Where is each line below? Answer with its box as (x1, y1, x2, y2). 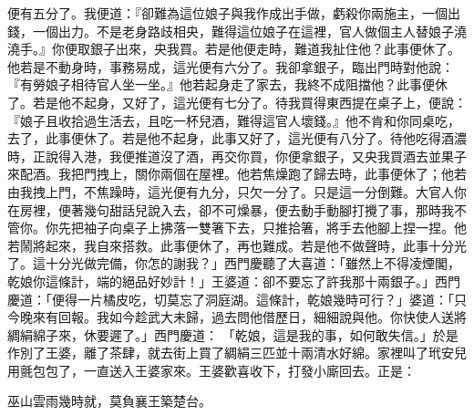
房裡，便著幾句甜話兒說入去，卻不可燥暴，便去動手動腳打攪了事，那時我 (19, 200, 454, 219)
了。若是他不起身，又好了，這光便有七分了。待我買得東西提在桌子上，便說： (7, 92, 467, 111)
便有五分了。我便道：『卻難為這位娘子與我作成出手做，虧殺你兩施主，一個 (7, 4, 448, 22)
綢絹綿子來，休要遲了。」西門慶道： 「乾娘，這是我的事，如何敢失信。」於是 (7, 325, 459, 344)
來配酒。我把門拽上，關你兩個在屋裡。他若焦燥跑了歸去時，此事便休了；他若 (7, 164, 467, 183)
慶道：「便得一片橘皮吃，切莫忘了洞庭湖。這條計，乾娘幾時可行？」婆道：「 (7, 289, 454, 308)
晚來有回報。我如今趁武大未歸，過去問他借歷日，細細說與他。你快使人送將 (19, 307, 467, 327)
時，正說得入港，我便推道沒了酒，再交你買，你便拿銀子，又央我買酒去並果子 (7, 146, 467, 165)
